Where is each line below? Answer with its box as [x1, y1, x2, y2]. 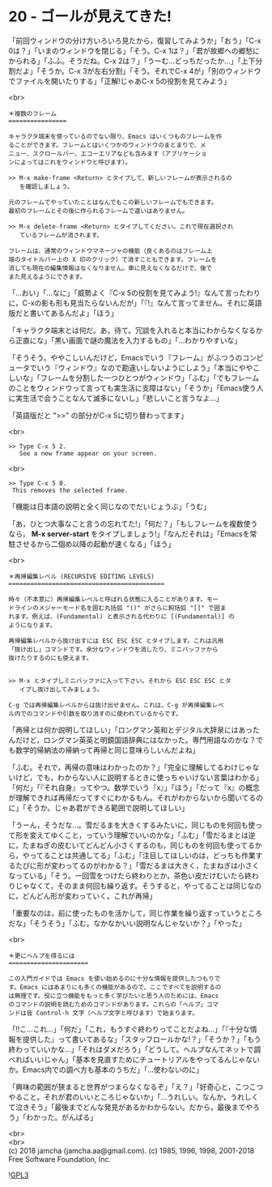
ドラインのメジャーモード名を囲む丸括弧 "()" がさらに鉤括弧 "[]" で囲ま [8, 604, 227, 612]
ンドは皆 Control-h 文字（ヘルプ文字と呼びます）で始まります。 [8, 1009, 198, 1017]
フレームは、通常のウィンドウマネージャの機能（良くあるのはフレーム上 [8, 246, 213, 255]
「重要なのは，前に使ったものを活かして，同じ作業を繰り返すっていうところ [8, 908, 263, 918]
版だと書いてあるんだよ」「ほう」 [8, 308, 119, 318]
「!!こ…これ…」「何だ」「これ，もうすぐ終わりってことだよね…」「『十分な [8, 1024, 251, 1034]
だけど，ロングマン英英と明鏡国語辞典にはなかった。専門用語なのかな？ [15, 735, 257, 745]
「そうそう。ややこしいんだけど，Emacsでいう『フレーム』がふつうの [8, 352, 243, 362]
